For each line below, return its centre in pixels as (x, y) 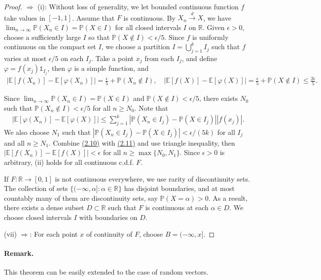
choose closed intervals (38, 217)
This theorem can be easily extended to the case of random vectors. (106, 272)
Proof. (13, 6)
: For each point (54, 233)
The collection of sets (36, 188)
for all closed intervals (148, 27)
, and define (199, 58)
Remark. (19, 253)
